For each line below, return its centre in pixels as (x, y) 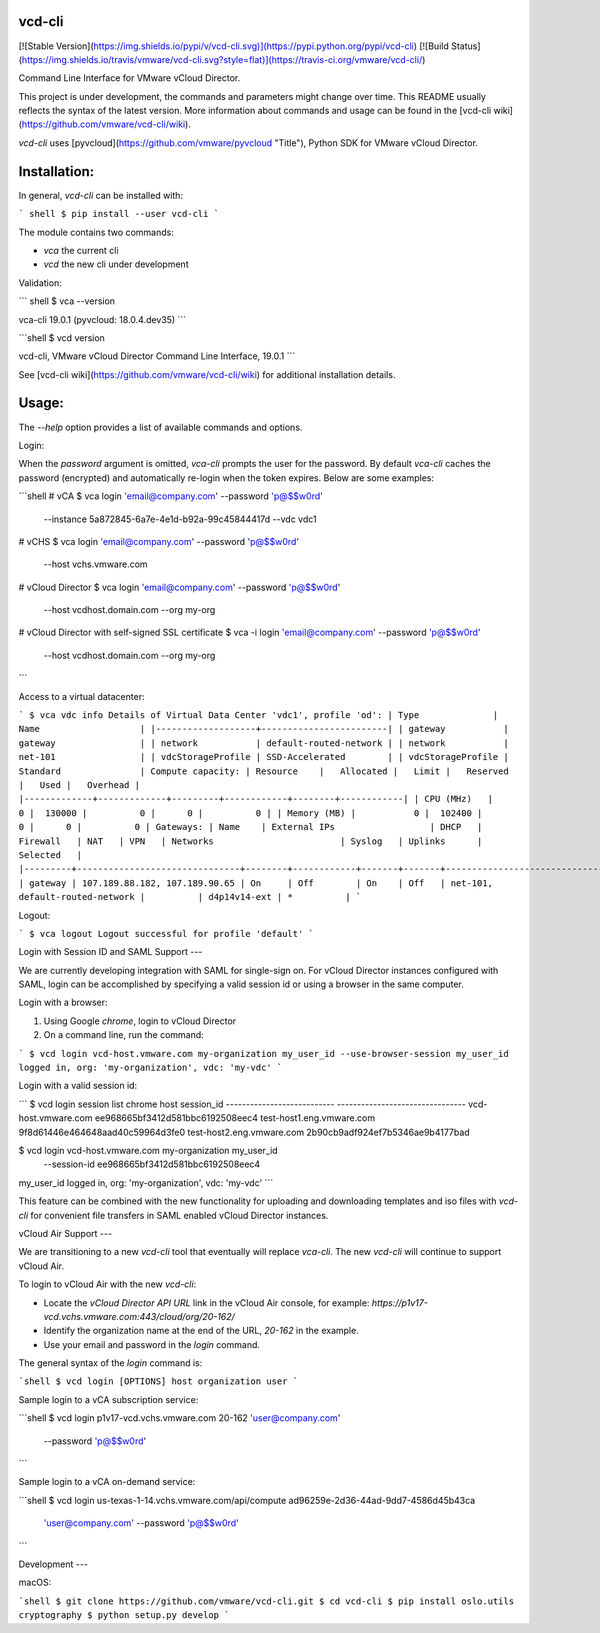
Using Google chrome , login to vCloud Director (140, 1021)
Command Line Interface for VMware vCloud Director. (129, 78)
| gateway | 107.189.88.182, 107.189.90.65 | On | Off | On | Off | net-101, (256, 883)
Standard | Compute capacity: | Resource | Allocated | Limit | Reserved (263, 771)
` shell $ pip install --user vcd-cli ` (119, 214)
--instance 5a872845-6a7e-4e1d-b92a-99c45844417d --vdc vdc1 (180, 519)
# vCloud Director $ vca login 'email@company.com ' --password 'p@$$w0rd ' (179, 587)
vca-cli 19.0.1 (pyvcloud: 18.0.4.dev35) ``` (102, 319)
